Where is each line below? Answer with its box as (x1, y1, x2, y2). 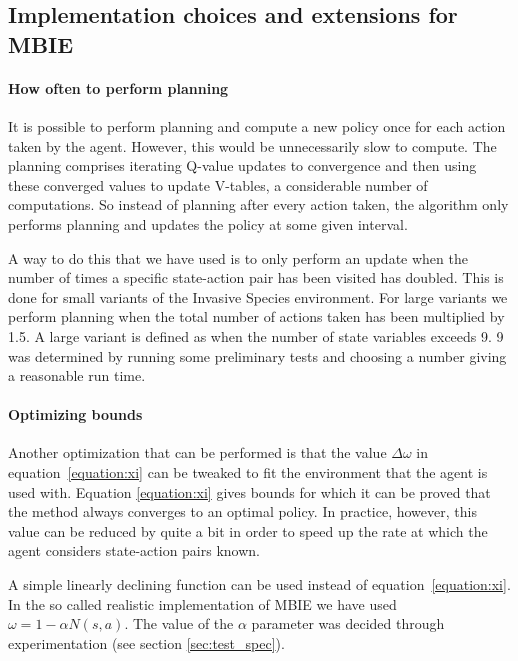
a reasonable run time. (8, 365, 146, 386)
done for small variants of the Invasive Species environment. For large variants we (8, 286, 508, 307)
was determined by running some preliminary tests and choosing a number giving (8, 345, 507, 366)
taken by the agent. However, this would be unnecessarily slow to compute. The (8, 135, 497, 156)
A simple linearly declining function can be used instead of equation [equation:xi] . (8, 574, 511, 595)
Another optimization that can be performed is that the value (8, 442, 387, 463)
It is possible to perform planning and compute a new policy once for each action (8, 115, 506, 136)
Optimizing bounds (8, 404, 143, 425)
